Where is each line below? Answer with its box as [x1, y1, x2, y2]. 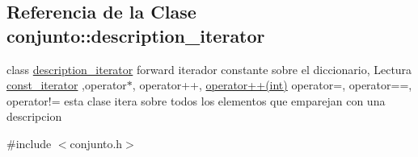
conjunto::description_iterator [6, 23, 265, 48]
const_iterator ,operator [6, 76, 127, 93]
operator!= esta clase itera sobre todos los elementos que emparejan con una [6, 92, 386, 109]
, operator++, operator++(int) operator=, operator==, [132, 76, 412, 93]
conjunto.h [70, 134, 123, 151]
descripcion [6, 108, 62, 125]
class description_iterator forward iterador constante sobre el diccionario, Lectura [6, 60, 412, 77]
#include [6, 134, 52, 151]
